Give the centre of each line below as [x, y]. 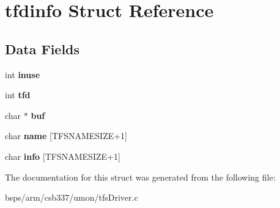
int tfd [18, 95]
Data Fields [42, 48]
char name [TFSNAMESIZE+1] [66, 136]
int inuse [23, 74]
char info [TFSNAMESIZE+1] [63, 156]
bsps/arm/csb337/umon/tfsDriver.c [72, 197]
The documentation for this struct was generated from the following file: [140, 177]
